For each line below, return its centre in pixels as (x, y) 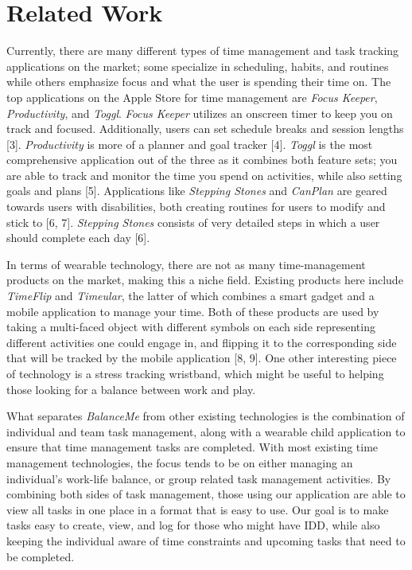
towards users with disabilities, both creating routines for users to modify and (196, 207)
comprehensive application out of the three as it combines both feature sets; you (202, 160)
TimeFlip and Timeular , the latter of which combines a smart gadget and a (190, 296)
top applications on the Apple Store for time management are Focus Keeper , (192, 97)
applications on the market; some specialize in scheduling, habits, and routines (198, 66)
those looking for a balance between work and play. (131, 389)
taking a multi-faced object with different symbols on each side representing (191, 327)
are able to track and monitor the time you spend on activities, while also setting (204, 175)
